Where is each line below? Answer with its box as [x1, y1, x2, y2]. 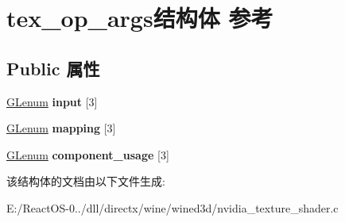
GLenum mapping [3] [6, 120, 116, 136]
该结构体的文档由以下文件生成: [6, 173, 165, 189]
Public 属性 [6, 55, 100, 80]
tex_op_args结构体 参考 [6, 2, 273, 34]
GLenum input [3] [6, 93, 98, 109]
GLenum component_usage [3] [6, 146, 169, 163]
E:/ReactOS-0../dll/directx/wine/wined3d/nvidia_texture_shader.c [6, 199, 339, 216]
